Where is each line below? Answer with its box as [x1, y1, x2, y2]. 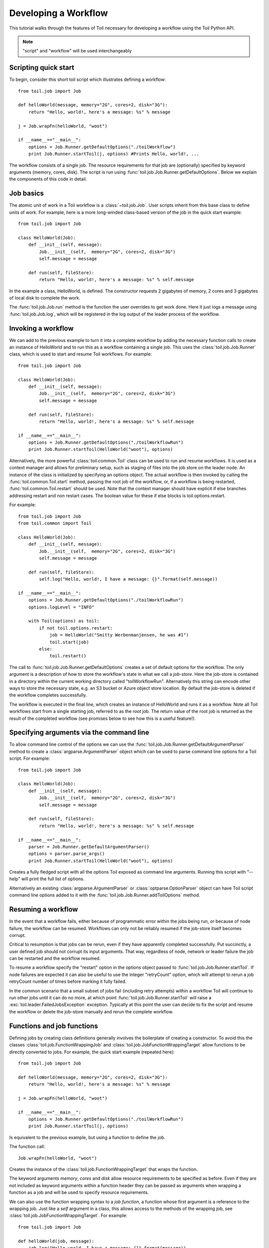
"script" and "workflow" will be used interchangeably [22, 48, 132, 54]
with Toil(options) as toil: [28, 618, 100, 624]
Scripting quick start [9, 63, 75, 72]
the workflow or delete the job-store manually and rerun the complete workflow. [9, 1008, 174, 1014]
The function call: [9, 1144, 45, 1150]
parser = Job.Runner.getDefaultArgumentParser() [28, 844, 149, 850]
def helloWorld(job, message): [18, 1238, 95, 1244]
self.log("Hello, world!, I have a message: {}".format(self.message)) [39, 577, 218, 582]
